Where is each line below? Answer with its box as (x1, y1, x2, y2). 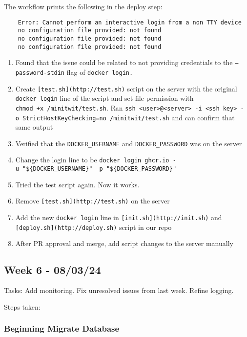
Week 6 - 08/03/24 (4, 262, 101, 277)
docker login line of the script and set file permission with (15, 93, 194, 103)
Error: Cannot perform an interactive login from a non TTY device (18, 19, 242, 26)
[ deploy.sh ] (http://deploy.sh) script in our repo (15, 222, 172, 232)
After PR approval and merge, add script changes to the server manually (15, 238, 233, 248)
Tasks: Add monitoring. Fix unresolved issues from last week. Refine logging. (4, 285, 234, 295)
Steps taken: (4, 301, 41, 312)
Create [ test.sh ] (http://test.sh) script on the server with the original (15, 83, 237, 93)
